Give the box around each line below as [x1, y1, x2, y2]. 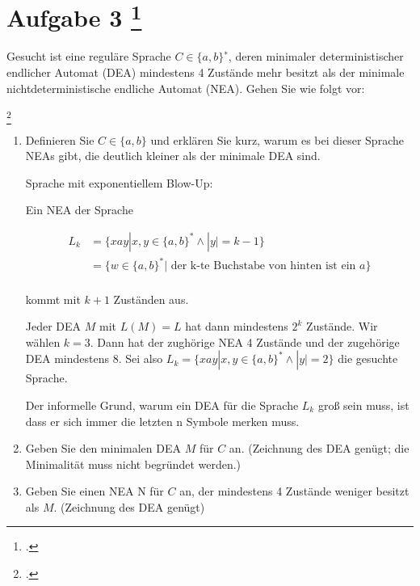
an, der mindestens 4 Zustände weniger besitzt [179, 483, 409, 500]
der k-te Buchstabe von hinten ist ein [170, 260, 356, 272]
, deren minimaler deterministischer [228, 48, 404, 65]
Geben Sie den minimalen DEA [25, 440, 182, 457]
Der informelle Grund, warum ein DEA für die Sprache [25, 396, 299, 413]
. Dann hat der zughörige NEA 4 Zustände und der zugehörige [90, 333, 400, 350]
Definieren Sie [25, 131, 94, 148]
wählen [25, 333, 61, 350]
